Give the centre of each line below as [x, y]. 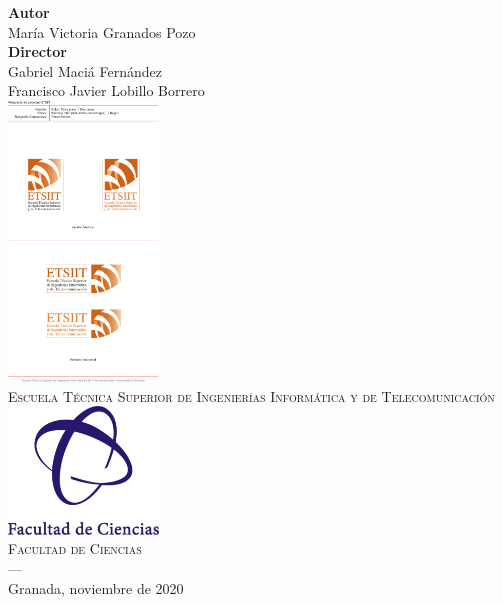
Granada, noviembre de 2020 [96, 587]
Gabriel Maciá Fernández [85, 70]
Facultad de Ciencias [75, 548]
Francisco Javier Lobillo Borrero [106, 90]
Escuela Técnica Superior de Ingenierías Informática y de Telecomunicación [251, 395]
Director [37, 51]
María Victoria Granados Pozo [102, 31]
